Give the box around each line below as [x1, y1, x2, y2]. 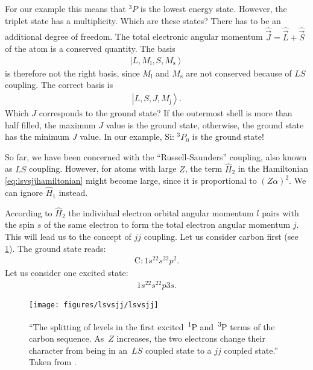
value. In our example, [80, 130, 162, 143]
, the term [185, 162, 223, 175]
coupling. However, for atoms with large [28, 162, 177, 175]
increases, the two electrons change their [116, 331, 265, 344]
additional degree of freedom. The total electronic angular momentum [5, 30, 263, 43]
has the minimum [5, 130, 70, 143]
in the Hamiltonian [238, 162, 309, 175]
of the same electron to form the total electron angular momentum [43, 218, 291, 231]
